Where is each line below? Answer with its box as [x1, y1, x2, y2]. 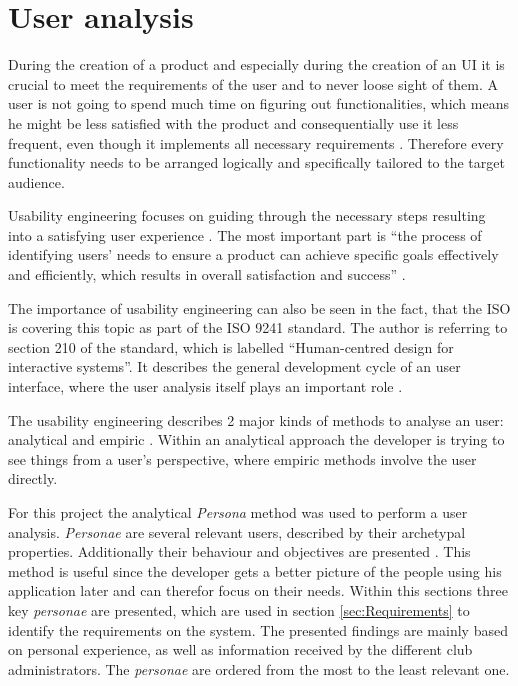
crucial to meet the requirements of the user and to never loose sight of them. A [8, 73, 499, 94]
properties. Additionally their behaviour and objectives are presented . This [8, 541, 471, 562]
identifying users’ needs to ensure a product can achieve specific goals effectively [8, 244, 499, 265]
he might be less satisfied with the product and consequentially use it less [8, 112, 459, 133]
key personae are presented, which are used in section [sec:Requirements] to [8, 599, 470, 620]
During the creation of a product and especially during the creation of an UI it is [8, 54, 505, 75]
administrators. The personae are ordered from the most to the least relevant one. [8, 658, 510, 679]
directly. [8, 468, 58, 489]
